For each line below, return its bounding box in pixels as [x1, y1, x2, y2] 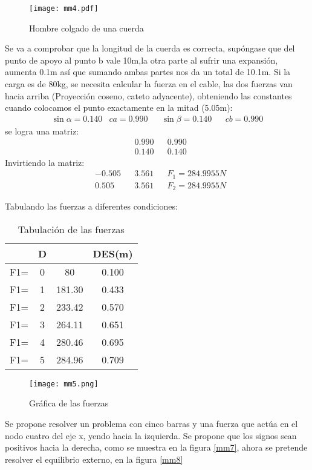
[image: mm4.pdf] [29, 4, 99, 13]
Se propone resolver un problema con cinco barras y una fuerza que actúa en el [5, 417, 298, 429]
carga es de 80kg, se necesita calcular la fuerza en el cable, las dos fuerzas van [5, 78, 293, 90]
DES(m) [93, 246, 133, 260]
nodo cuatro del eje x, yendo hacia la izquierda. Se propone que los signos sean [5, 429, 297, 442]
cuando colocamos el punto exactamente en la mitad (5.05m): [5, 101, 233, 114]
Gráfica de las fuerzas [29, 397, 109, 409]
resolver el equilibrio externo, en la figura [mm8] [5, 452, 183, 465]
